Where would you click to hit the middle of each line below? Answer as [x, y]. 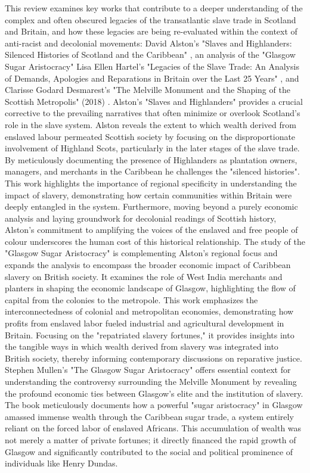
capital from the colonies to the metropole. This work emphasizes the [131, 299]
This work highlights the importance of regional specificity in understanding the [151, 183]
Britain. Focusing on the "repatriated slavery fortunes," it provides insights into [150, 334]
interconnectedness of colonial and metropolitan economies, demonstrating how [149, 311]
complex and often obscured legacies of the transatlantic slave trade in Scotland [151, 19]
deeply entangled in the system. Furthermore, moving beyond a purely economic [151, 206]
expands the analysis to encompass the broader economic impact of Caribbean [148, 265]
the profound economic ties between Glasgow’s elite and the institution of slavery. [154, 393]
